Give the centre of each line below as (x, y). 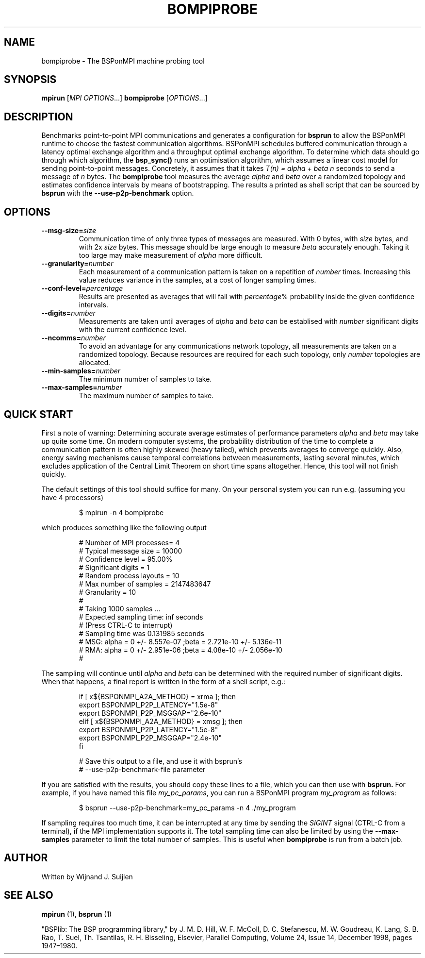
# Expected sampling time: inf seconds (141, 617)
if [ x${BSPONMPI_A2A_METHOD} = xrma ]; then (157, 696)
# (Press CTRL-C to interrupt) (126, 625)
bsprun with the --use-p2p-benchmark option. (118, 193)
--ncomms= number (74, 338)
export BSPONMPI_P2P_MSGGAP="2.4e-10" (150, 738)
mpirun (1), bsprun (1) (77, 914)
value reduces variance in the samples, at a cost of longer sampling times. (197, 280)
